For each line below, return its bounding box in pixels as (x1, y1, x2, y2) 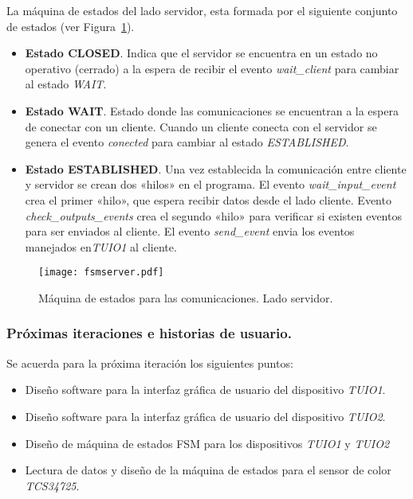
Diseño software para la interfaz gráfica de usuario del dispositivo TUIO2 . (25, 407, 386, 424)
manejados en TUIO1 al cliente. (25, 238, 177, 255)
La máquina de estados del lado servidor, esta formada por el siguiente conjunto (6, 2, 398, 18)
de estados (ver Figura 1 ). (6, 18, 135, 34)
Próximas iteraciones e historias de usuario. (6, 323, 292, 343)
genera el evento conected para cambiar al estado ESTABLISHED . (25, 134, 349, 150)
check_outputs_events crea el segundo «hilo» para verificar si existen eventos (25, 207, 402, 224)
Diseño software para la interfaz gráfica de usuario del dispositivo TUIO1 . (25, 381, 386, 398)
